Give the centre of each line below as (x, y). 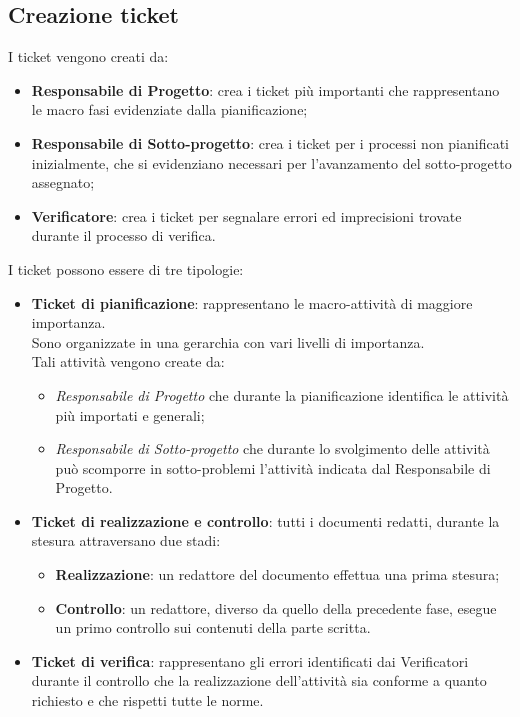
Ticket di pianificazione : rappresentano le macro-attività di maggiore (252, 302)
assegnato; (63, 182)
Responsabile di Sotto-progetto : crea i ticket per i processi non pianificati (270, 142)
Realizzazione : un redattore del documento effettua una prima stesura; (277, 574)
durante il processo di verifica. (123, 235)
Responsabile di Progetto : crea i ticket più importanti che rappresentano (265, 89)
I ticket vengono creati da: (88, 56)
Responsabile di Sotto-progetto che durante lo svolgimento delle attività (272, 448)
